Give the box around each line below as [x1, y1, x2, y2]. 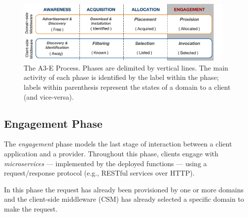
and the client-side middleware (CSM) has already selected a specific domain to [4, 194, 244, 204]
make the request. [4, 203, 58, 214]
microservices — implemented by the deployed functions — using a [4, 158, 207, 168]
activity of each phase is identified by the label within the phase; [24, 72, 219, 82]
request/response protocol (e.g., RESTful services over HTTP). [4, 168, 195, 178]
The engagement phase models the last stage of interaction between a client [4, 139, 232, 149]
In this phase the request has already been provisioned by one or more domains [4, 184, 244, 194]
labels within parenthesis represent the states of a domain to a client [24, 82, 231, 92]
